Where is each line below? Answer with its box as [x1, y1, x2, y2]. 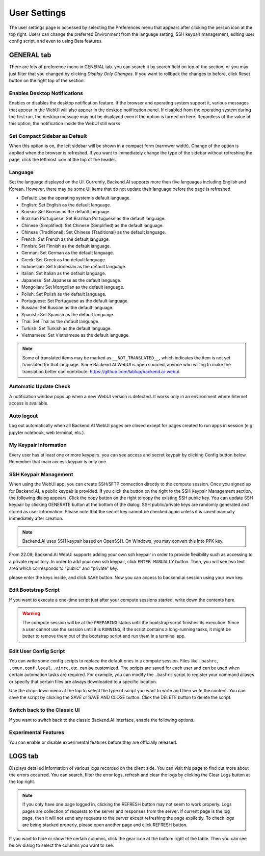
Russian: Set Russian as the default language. [21, 304, 114, 311]
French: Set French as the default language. [21, 236, 110, 242]
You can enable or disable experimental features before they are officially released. [9, 739, 178, 745]
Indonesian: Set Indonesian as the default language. [21, 264, 127, 270]
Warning [22, 610, 40, 616]
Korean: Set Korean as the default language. [21, 208, 111, 214]
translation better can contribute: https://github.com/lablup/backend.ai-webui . [22, 368, 181, 375]
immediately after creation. [9, 515, 64, 522]
